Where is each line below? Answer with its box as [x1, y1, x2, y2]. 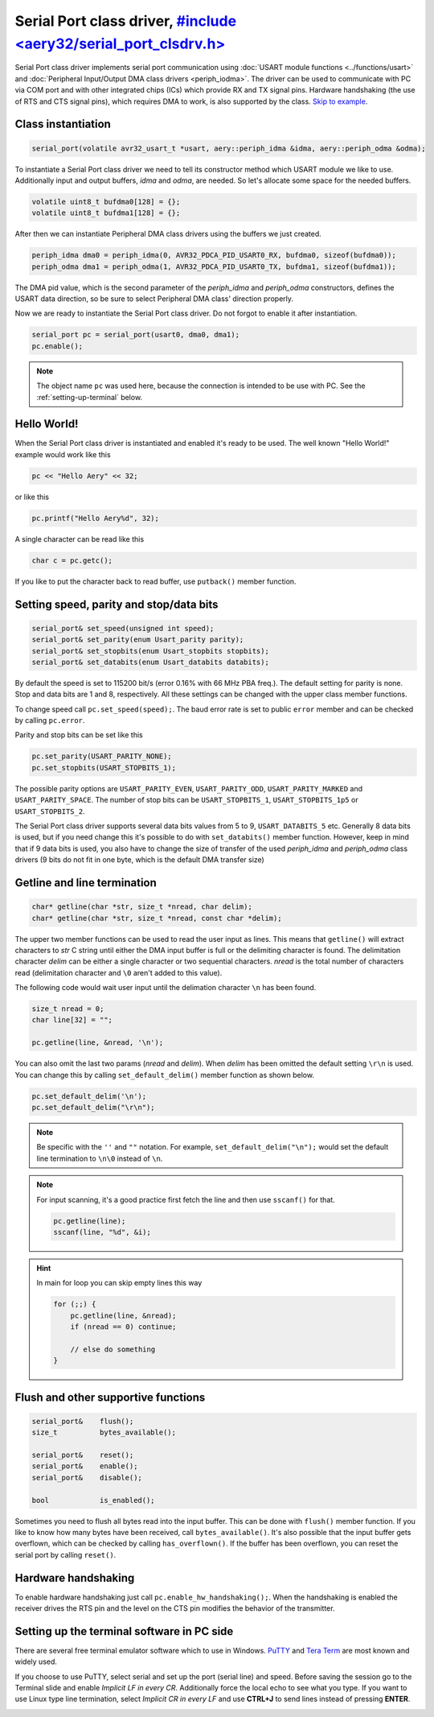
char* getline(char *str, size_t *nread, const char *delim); [31, 914, 282, 922]
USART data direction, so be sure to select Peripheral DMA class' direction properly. [14, 294, 293, 303]
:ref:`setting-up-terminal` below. [36, 392, 143, 402]
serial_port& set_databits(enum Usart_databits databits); [31, 657, 269, 667]
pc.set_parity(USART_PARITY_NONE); [31, 752, 172, 761]
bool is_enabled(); [31, 1496, 156, 1504]
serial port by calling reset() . [14, 1550, 117, 1559]
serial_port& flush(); [31, 1417, 134, 1426]
